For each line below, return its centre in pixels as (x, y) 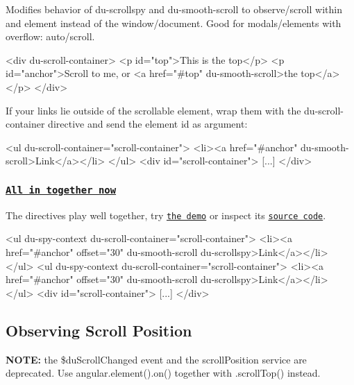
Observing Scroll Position (99, 330)
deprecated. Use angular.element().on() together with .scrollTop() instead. (163, 373)
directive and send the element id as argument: (148, 124)
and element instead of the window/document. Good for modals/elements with (174, 23)
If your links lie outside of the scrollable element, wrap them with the (153, 110)
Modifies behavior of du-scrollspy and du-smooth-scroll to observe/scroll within (174, 9)
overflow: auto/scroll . (50, 36)
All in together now (61, 190)
